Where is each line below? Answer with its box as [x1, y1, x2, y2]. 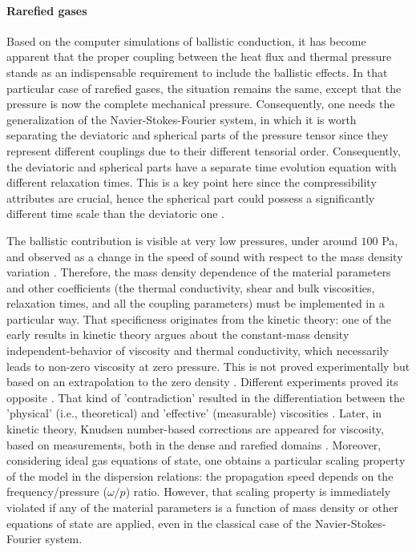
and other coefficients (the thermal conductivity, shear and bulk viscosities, [6, 279, 375, 296]
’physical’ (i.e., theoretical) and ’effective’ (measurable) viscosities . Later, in [6, 405, 382, 421]
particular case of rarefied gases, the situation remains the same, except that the [6, 79, 402, 96]
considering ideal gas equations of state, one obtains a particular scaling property [6, 452, 406, 469]
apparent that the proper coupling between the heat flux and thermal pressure [6, 48, 392, 65]
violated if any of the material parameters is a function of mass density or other [6, 499, 398, 516]
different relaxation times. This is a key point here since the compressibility [6, 174, 377, 191]
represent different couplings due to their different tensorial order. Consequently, [6, 142, 401, 159]
